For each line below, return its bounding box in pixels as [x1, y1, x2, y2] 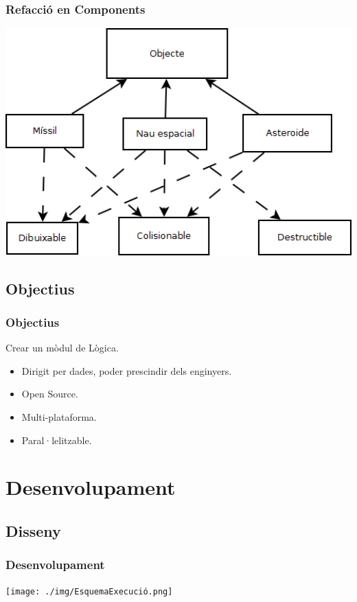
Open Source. [21, 386, 78, 401]
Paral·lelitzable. [21, 432, 92, 447]
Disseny [5, 520, 61, 541]
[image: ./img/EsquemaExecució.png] [5, 586, 173, 597]
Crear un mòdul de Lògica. [5, 340, 119, 355]
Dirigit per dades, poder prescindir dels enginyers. [21, 363, 232, 378]
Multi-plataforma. [21, 410, 97, 424]
